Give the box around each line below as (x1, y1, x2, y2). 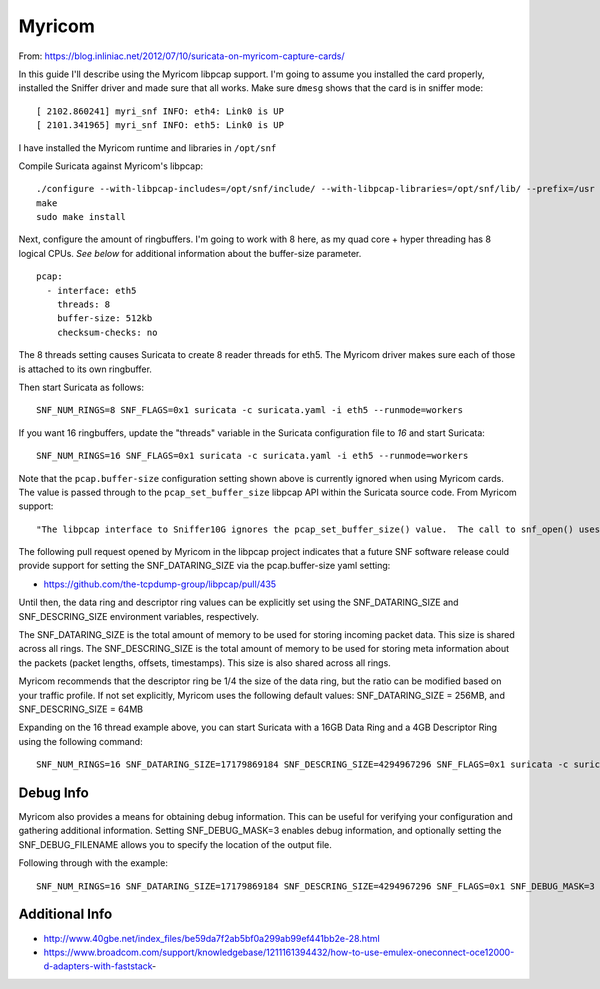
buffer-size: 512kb (56, 313, 153, 324)
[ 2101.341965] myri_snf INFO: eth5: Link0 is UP (36, 120, 285, 131)
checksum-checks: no (56, 326, 158, 338)
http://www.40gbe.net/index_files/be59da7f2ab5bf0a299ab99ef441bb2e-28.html (43, 932, 380, 944)
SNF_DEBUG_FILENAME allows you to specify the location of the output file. (18, 838, 332, 850)
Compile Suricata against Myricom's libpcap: (18, 160, 204, 172)
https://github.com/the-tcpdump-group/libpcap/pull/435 (43, 578, 277, 590)
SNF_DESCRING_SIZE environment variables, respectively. (18, 610, 259, 622)
